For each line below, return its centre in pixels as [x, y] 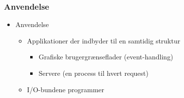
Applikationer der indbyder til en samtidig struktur [104, 40]
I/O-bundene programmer [66, 89]
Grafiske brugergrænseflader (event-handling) [106, 57]
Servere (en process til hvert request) [93, 73]
